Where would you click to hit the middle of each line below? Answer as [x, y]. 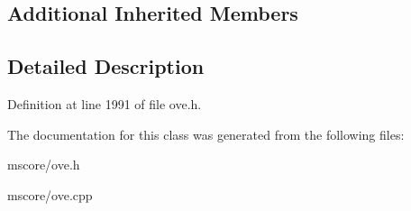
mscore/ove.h [44, 165]
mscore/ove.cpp [50, 194]
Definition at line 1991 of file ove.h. [105, 103]
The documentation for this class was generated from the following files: [206, 134]
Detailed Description [106, 66]
